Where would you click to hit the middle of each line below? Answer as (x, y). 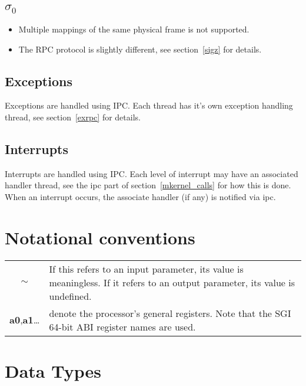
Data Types (53, 370)
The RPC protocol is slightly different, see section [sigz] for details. (140, 49)
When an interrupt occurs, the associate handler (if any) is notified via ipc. (140, 196)
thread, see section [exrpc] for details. (73, 117)
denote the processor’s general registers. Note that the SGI (170, 313)
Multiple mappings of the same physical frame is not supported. (134, 29)
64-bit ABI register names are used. (122, 326)
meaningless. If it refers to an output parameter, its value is (172, 282)
